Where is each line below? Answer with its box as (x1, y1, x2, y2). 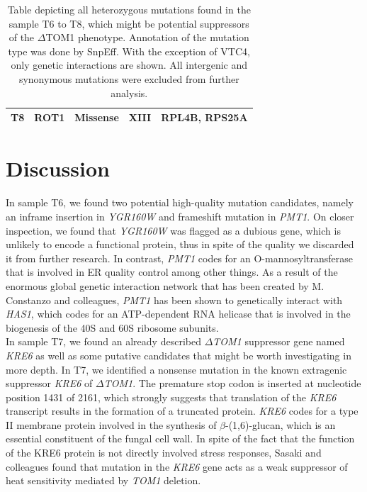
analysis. (111, 85, 148, 100)
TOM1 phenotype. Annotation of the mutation (45, 30, 249, 45)
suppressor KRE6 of (6, 376, 93, 391)
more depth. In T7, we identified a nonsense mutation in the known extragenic (6, 362, 347, 376)
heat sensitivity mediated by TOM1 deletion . (6, 473, 201, 488)
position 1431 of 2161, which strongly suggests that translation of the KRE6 (6, 389, 337, 404)
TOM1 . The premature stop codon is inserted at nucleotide (103, 376, 361, 391)
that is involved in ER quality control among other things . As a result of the (6, 264, 338, 279)
